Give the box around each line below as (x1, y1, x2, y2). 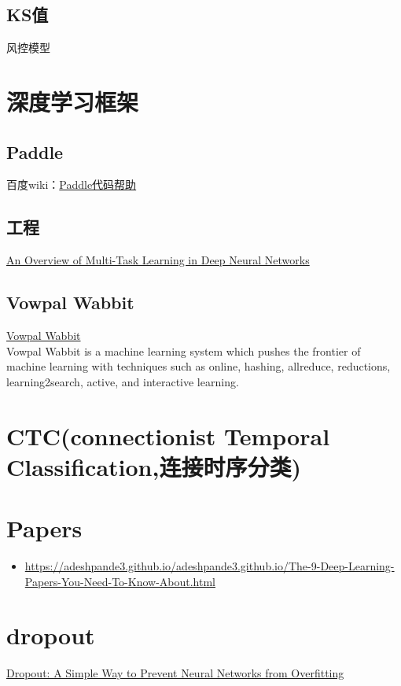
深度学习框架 (6, 85, 139, 117)
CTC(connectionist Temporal (6, 419, 330, 452)
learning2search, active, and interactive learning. (6, 373, 239, 389)
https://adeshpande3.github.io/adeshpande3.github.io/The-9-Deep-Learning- (24, 558, 395, 574)
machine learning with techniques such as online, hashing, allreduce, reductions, (6, 358, 391, 374)
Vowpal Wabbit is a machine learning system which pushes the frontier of (6, 342, 361, 359)
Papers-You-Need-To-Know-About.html (24, 573, 216, 589)
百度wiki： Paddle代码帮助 (6, 176, 137, 193)
